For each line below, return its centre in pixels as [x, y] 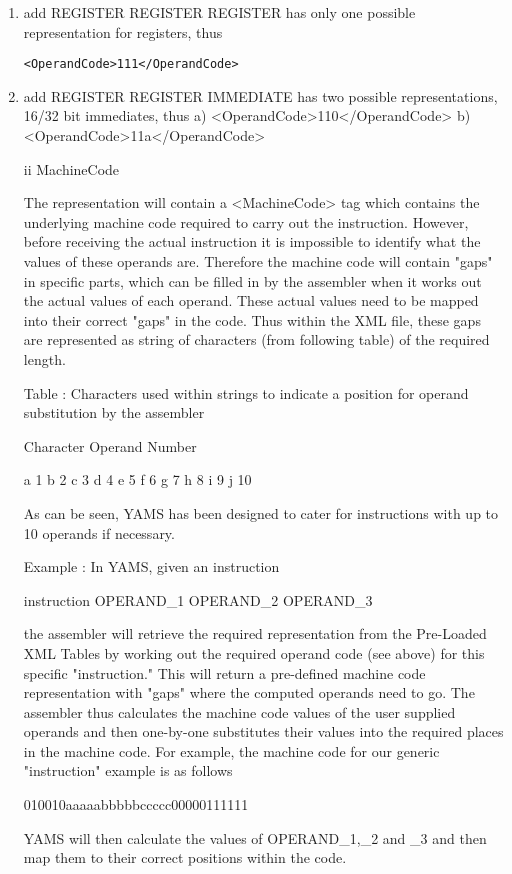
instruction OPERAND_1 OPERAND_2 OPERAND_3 [198, 599]
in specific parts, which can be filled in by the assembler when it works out [252, 280]
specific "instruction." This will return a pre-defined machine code [224, 672]
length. [44, 358]
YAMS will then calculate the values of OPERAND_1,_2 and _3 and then [255, 837]
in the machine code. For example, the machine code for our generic [231, 750]
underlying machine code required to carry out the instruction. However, [246, 221]
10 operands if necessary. [99, 532]
